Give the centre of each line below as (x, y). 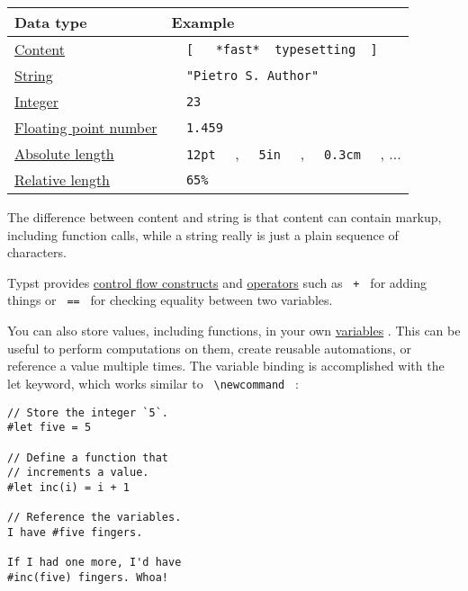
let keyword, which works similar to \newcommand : (153, 383)
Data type (51, 22)
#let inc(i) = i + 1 (69, 487)
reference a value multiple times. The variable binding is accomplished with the (226, 366)
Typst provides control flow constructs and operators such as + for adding (217, 282)
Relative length (63, 179)
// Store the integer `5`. (88, 412)
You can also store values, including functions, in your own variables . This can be (234, 331)
